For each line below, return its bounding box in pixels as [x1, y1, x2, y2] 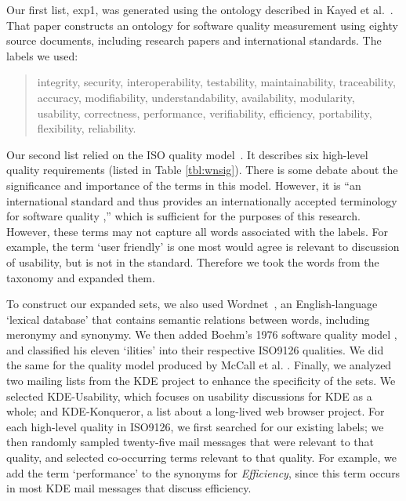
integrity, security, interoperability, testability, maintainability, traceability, [37, 74, 396, 90]
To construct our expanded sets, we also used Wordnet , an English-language [6, 296, 378, 312]
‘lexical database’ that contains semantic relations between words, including [6, 310, 370, 327]
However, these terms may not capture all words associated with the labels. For [6, 223, 388, 239]
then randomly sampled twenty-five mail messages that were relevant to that [6, 434, 374, 450]
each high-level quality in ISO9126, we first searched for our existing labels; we [6, 418, 384, 434]
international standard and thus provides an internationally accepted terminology [6, 192, 397, 209]
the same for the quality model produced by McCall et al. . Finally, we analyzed [6, 357, 392, 373]
